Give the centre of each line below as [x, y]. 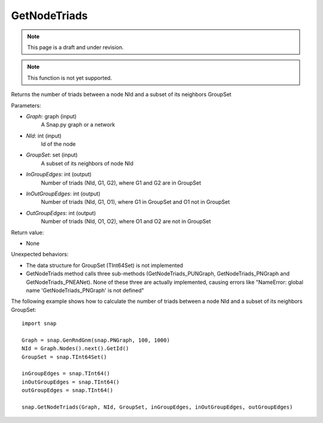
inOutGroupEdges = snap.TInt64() [71, 382]
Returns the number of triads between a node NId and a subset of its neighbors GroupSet [121, 94]
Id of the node [58, 144]
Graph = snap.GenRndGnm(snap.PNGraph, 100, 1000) [96, 340]
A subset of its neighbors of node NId [87, 163]
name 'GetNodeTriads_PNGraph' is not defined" [85, 290]
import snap [39, 324]
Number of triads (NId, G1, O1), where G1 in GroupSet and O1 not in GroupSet [135, 202]
